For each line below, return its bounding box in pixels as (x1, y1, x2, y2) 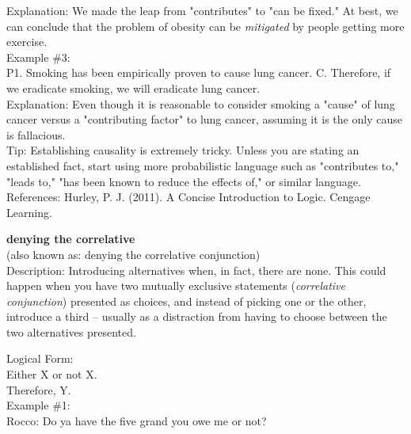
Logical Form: (6, 350, 74, 367)
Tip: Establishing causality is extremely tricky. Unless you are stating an (6, 142, 360, 158)
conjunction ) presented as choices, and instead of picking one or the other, (6, 292, 367, 309)
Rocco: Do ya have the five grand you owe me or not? (6, 412, 267, 428)
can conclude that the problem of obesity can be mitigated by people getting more (6, 17, 405, 34)
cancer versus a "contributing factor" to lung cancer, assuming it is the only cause (6, 111, 402, 128)
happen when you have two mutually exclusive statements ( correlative (6, 277, 345, 294)
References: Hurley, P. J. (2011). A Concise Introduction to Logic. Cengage (6, 188, 371, 205)
